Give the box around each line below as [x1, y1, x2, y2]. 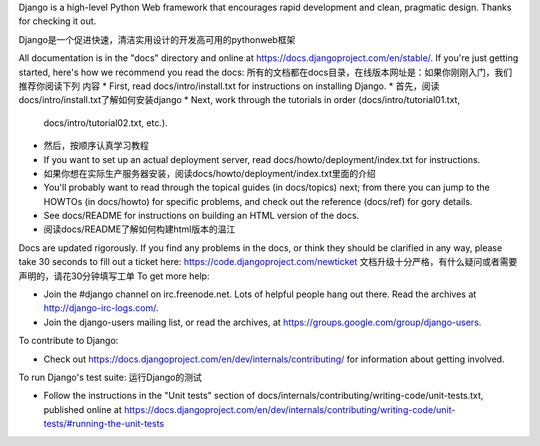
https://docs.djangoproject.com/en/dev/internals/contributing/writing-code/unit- [123, 403, 456, 415]
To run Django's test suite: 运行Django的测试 [18, 371, 202, 383]
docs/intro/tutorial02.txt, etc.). [43, 116, 169, 129]
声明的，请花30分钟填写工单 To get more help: [18, 270, 210, 282]
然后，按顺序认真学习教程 [43, 140, 149, 152]
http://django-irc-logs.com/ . [43, 302, 159, 314]
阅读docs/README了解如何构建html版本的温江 [43, 223, 236, 235]
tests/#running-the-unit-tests [43, 418, 165, 430]
